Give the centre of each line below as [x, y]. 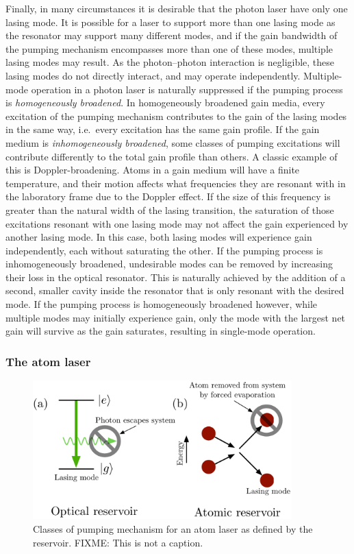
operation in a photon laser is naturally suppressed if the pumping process [187, 89]
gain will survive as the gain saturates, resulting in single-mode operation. [161, 331]
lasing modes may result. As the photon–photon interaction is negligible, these [170, 62]
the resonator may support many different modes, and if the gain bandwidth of [172, 35]
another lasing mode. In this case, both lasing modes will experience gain [159, 237]
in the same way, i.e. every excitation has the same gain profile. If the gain [163, 129]
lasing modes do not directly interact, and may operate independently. [153, 75]
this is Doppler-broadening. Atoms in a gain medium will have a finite [153, 170]
